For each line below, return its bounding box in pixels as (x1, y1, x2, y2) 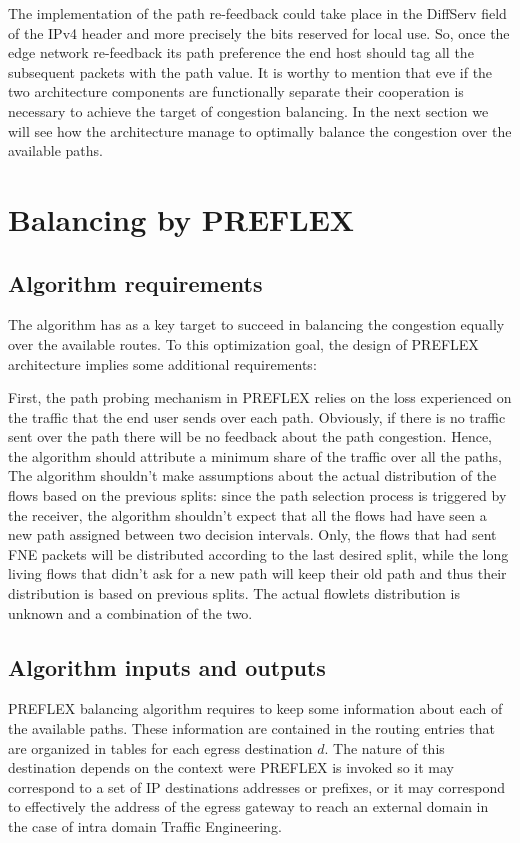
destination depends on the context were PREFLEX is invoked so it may (8, 757, 454, 778)
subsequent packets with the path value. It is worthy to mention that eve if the (8, 61, 493, 82)
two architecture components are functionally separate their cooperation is (8, 81, 464, 102)
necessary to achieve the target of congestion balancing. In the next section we (8, 100, 489, 121)
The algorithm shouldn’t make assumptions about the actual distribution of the (8, 465, 497, 486)
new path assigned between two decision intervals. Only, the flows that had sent (8, 524, 497, 545)
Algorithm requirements (8, 267, 263, 298)
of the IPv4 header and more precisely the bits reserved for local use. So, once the (8, 22, 510, 43)
